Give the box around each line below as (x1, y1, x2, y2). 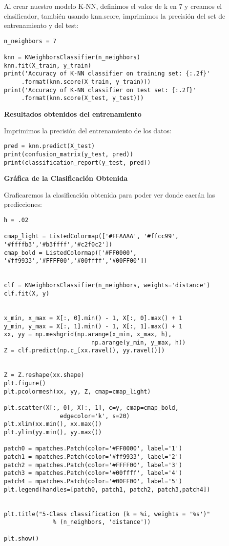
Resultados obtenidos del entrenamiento (4, 109, 142, 119)
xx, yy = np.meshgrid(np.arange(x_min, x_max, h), (4, 331, 172, 338)
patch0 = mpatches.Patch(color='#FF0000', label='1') (4, 445, 183, 452)
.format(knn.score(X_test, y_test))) (21, 95, 144, 102)
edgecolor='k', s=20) (60, 412, 130, 420)
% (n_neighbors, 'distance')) (53, 519, 151, 526)
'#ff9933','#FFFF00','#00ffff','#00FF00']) (4, 257, 147, 265)
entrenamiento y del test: (4, 20, 79, 30)
